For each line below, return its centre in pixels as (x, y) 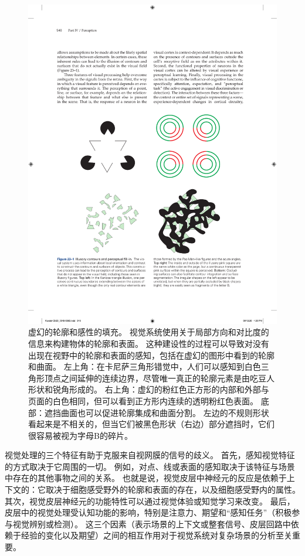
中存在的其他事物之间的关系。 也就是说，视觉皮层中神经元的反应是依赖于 (146, 478)
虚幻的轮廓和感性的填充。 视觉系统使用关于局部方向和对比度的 (149, 332)
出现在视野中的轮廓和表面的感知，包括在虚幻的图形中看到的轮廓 (151, 355)
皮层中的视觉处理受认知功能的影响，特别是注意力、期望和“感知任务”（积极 (148, 512)
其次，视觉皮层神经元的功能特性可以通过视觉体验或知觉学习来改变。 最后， (150, 501)
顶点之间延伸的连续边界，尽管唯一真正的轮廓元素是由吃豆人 (159, 378)
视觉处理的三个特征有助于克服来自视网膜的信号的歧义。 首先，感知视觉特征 (150, 455)
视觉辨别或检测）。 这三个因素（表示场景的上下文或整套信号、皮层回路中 (152, 523)
